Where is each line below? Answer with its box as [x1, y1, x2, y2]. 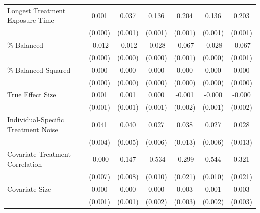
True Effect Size [7, 89, 56, 100]
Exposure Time [7, 15, 54, 25]
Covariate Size [7, 183, 51, 194]
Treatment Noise [7, 124, 58, 134]
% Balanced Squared [7, 64, 71, 75]
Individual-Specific [7, 114, 64, 125]
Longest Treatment [7, 5, 66, 15]
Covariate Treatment [7, 149, 71, 159]
